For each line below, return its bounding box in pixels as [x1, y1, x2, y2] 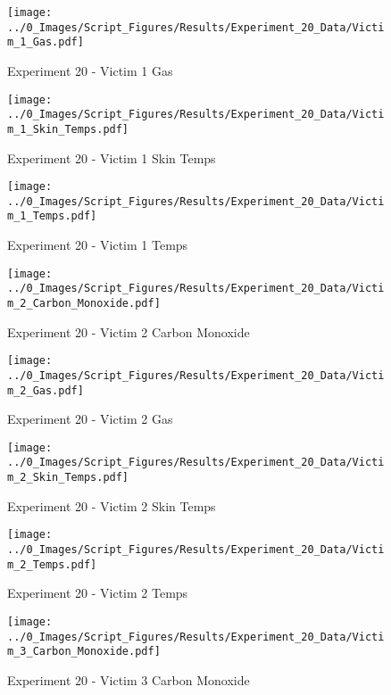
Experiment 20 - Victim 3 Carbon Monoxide [7, 670, 250, 689]
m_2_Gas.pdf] [7, 384, 84, 397]
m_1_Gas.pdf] [7, 36, 84, 49]
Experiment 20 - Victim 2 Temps [7, 583, 188, 602]
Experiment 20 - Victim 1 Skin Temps [7, 148, 216, 167]
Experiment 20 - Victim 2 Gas [7, 410, 173, 428]
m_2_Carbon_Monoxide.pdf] [7, 297, 161, 310]
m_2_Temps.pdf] [7, 558, 97, 571]
